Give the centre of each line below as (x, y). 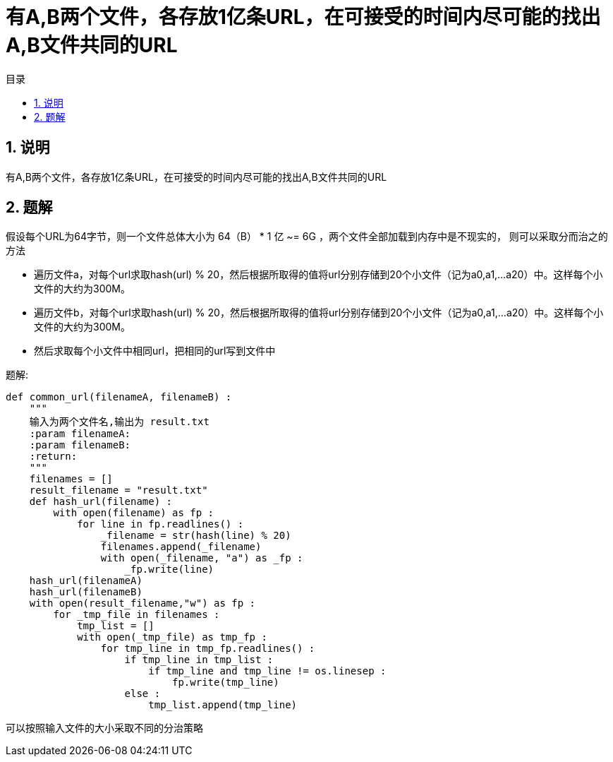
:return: (53, 457)
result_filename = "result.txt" (119, 490)
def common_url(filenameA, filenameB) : (119, 397)
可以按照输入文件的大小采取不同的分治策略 (104, 728)
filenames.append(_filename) (181, 547)
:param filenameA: (80, 434)
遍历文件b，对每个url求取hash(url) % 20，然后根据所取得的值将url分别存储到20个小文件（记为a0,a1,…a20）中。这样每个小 (319, 313)
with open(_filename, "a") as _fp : (202, 558)
